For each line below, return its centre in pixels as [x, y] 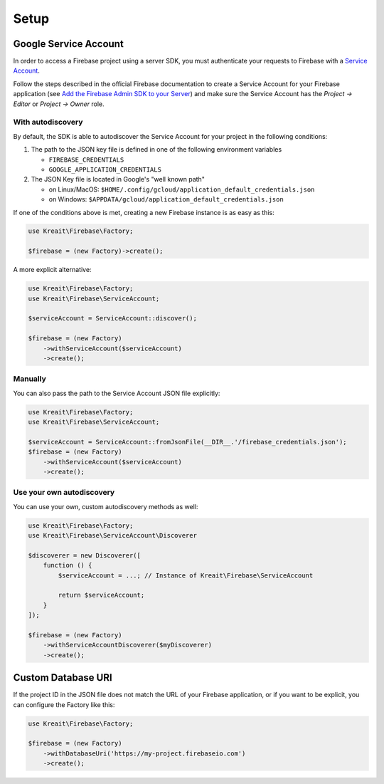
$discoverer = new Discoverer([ [85, 555]
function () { [68, 565]
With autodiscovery [48, 122]
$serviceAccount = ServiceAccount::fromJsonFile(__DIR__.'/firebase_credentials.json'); [188, 442]
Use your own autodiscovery [64, 493]
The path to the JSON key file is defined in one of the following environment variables [156, 150]
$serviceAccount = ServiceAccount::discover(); [112, 318]
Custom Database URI [63, 678]
